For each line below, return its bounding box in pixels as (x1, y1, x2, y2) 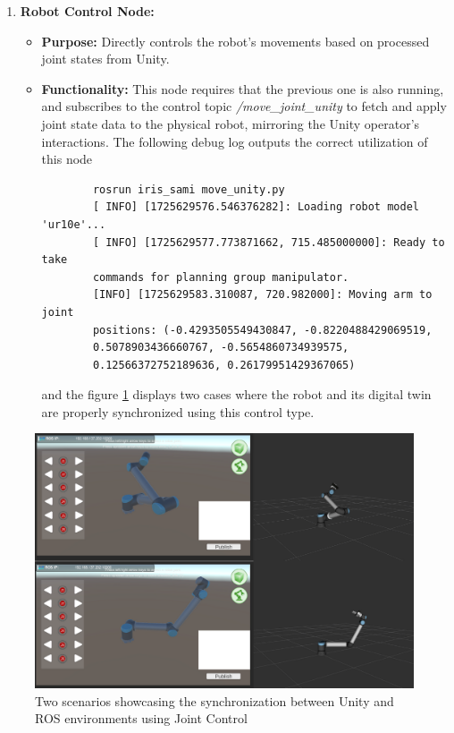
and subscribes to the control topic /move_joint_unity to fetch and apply (41, 97, 447, 115)
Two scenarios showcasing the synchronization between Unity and (35, 691, 394, 710)
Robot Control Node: (20, 2, 155, 20)
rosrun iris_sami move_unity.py (92, 183, 285, 196)
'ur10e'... (41, 217, 106, 231)
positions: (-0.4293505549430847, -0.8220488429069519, (92, 323, 433, 337)
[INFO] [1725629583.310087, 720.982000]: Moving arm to (92, 288, 433, 302)
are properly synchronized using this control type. (41, 402, 315, 421)
